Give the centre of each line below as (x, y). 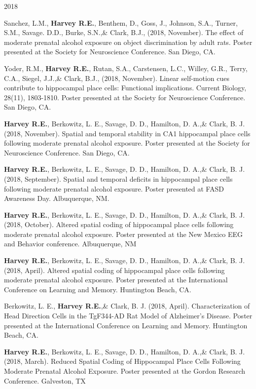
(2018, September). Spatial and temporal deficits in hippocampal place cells (118, 178)
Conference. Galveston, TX (45, 380)
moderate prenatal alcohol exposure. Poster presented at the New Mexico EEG (124, 234)
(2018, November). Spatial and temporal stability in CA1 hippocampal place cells (127, 133)
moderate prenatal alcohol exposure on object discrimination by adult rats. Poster (128, 42)
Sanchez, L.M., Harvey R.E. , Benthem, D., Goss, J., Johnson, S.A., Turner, (121, 22)
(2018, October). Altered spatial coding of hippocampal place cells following (119, 224)
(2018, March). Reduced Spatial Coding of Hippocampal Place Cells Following (122, 361)
